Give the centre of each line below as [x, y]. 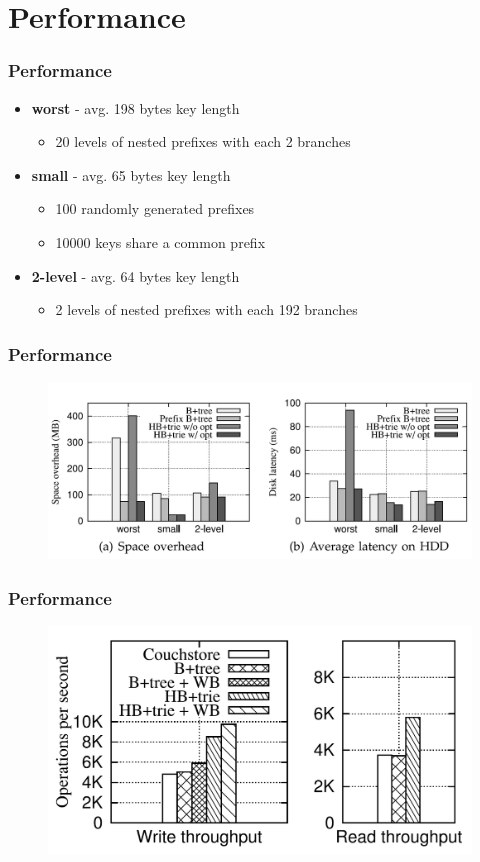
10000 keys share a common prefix [160, 241]
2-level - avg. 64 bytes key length [135, 275]
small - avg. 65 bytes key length [131, 174]
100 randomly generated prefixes [155, 208]
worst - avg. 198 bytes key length [135, 107]
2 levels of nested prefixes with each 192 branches [206, 309]
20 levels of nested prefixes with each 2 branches [203, 141]
